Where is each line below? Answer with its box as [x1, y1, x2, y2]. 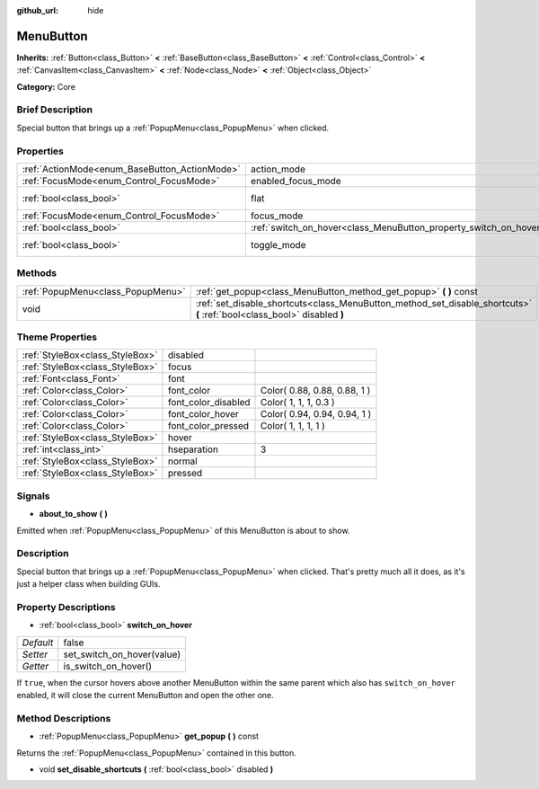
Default [22, 636, 54, 649]
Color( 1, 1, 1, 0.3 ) [261, 396, 336, 409]
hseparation [167, 443, 219, 456]
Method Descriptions [16, 712, 111, 724]
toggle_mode [250, 238, 306, 251]
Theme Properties [16, 331, 98, 343]
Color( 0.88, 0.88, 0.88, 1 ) [261, 385, 371, 397]
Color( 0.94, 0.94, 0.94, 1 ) [261, 408, 372, 421]
